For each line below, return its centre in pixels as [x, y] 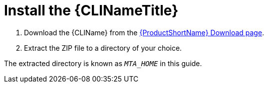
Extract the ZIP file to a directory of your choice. [103, 48]
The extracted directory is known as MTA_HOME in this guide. [103, 63]
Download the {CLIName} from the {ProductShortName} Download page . [144, 32]
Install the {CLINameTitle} [91, 10]
